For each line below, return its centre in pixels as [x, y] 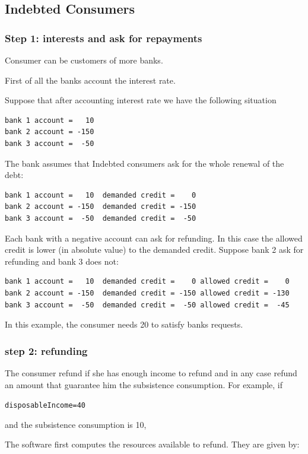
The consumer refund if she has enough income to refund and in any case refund [151, 372]
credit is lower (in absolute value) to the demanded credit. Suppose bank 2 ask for [154, 250]
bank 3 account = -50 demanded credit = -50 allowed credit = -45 [147, 305]
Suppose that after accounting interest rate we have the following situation [141, 100]
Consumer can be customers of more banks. [84, 60]
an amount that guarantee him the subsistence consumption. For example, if [144, 384]
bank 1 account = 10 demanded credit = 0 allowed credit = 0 [147, 282]
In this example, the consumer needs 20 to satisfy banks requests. [124, 324]
